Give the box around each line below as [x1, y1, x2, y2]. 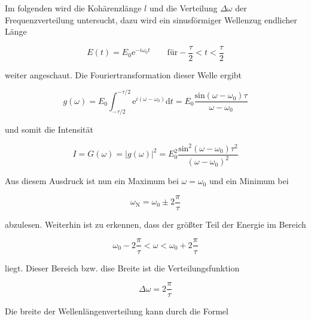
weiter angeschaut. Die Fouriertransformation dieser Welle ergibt [5, 68, 242, 81]
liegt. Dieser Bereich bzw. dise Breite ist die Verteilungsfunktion [5, 261, 240, 274]
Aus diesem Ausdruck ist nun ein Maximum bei [5, 175, 179, 187]
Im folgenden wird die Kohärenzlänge [5, 2, 142, 14]
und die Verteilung [149, 2, 218, 14]
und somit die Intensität [5, 123, 93, 135]
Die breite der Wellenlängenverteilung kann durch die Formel [5, 305, 228, 317]
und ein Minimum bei [209, 175, 289, 187]
